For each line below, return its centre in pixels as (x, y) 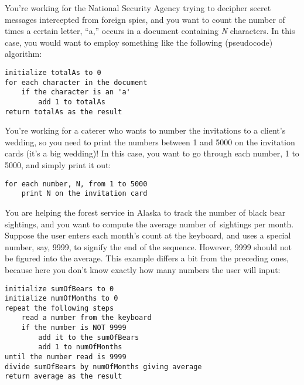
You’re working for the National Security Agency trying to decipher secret (138, 8)
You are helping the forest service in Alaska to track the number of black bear (145, 212)
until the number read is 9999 (66, 357)
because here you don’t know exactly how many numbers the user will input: (143, 269)
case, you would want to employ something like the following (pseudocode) (139, 42)
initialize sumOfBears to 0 (59, 289)
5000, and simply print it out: (58, 165)
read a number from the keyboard (86, 318)
